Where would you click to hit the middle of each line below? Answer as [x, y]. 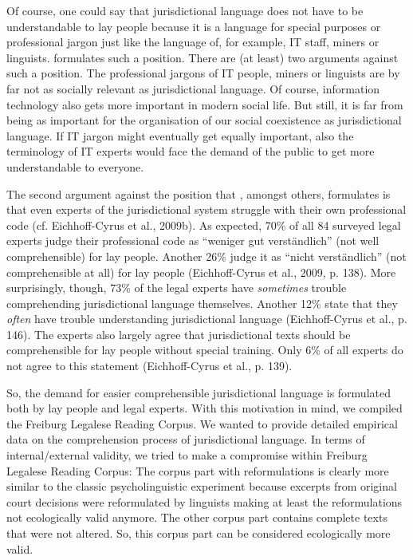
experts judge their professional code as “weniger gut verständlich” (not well [193, 241]
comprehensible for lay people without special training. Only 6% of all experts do [205, 350]
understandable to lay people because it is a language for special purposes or [194, 26]
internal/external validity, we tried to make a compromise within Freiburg [187, 455]
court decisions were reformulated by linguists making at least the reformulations [205, 501]
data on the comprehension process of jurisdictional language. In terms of [186, 439]
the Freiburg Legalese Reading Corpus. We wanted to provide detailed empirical [202, 423]
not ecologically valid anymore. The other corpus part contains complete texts [197, 517]
